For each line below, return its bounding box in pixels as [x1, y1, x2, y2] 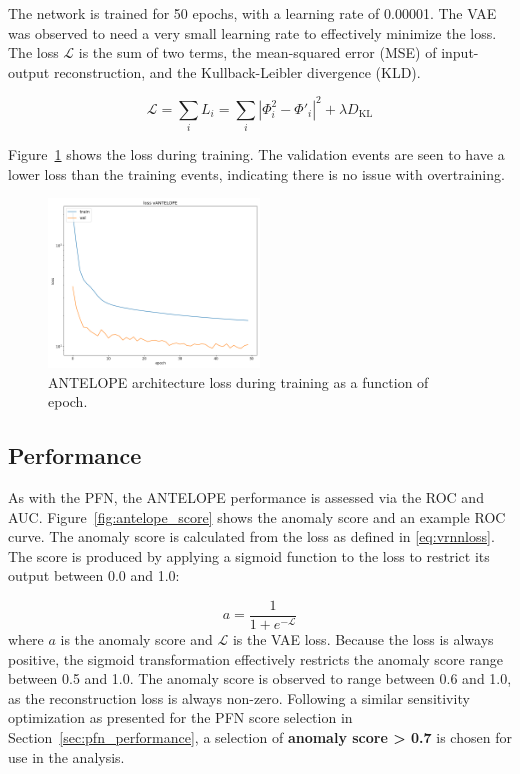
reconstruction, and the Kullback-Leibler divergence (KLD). [53, 61, 421, 82]
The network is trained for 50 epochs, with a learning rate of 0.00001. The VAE [8, 3, 497, 23]
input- [441, 42, 479, 63]
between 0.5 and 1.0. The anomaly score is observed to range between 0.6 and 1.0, [8, 668, 512, 689]
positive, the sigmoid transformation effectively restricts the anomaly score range [8, 648, 503, 669]
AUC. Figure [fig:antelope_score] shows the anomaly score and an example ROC [8, 506, 506, 527]
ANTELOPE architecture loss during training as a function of [48, 371, 429, 392]
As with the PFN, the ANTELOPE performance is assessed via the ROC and [8, 486, 484, 507]
